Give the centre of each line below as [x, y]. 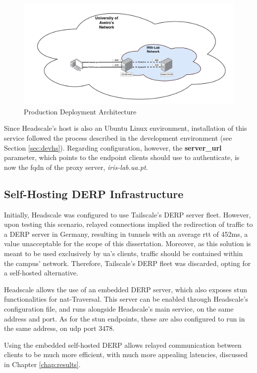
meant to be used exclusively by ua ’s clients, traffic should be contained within [124, 253]
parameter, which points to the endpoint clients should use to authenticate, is [122, 157]
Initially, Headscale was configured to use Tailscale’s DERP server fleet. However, [128, 214]
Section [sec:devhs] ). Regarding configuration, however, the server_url [113, 147]
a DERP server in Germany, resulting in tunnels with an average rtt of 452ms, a [126, 234]
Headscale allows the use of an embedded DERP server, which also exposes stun [126, 289]
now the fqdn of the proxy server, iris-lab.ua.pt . [76, 167]
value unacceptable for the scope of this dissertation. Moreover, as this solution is [128, 243]
